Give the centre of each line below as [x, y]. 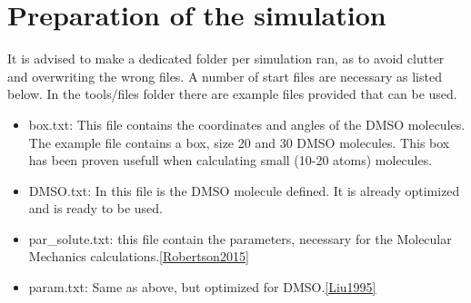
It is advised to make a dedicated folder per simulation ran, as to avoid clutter [226, 59]
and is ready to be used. [95, 208]
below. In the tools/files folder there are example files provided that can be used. [232, 94]
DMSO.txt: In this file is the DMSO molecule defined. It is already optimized [244, 190]
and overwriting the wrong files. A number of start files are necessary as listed [225, 76]
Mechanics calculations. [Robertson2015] [139, 256]
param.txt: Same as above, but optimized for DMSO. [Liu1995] [202, 287]
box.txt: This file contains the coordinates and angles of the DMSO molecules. [247, 124]
